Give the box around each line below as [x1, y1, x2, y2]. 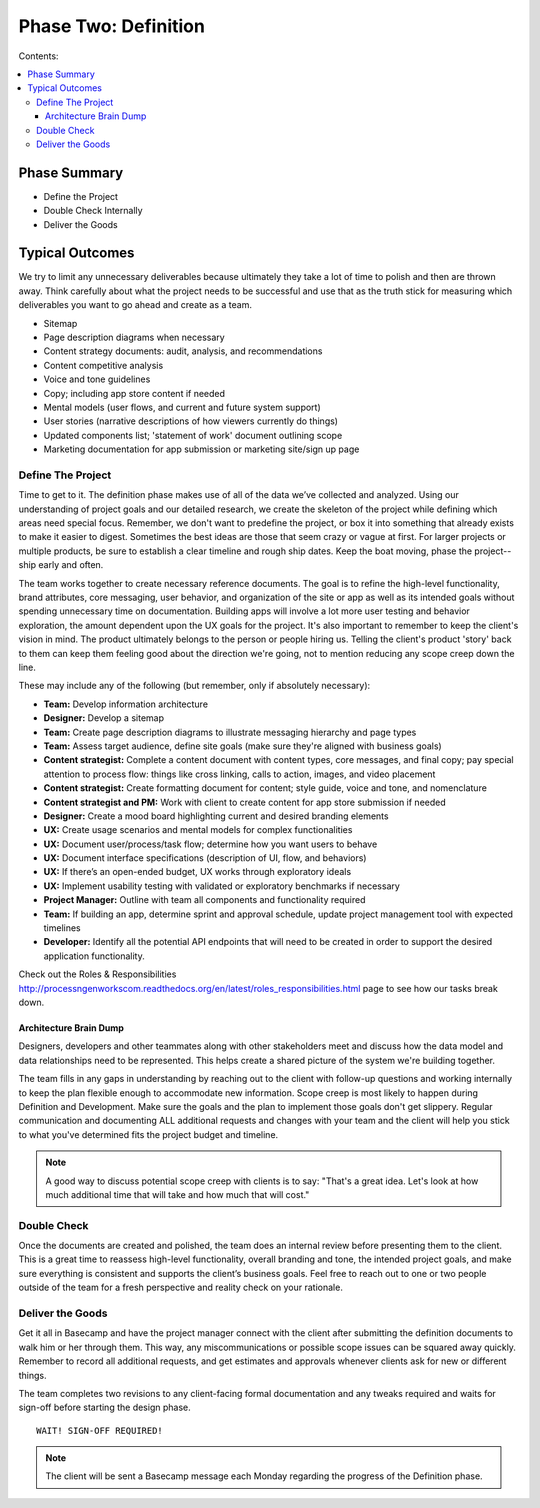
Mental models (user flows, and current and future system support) [43, 401, 322, 413]
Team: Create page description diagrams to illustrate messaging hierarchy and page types [43, 726, 417, 738]
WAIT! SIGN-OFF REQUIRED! [36, 1425, 164, 1436]
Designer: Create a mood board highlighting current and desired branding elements [43, 810, 389, 822]
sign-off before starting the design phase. [18, 1401, 191, 1414]
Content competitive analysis [43, 359, 164, 371]
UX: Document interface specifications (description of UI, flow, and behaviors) [43, 852, 367, 864]
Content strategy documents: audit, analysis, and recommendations [43, 345, 323, 357]
